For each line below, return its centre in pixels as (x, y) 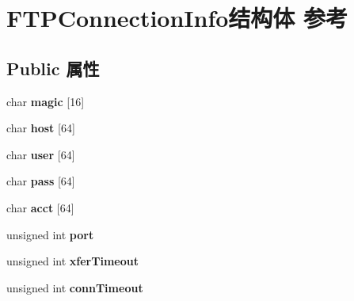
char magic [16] (46, 101)
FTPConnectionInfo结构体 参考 (177, 18)
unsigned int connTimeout (75, 287)
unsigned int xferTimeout (72, 261)
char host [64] (41, 128)
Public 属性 (53, 68)
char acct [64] (40, 207)
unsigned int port (50, 234)
